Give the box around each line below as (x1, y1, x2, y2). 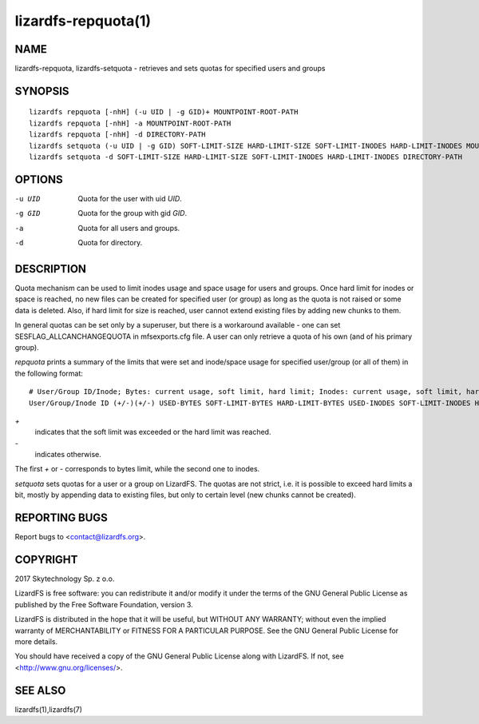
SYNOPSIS (14, 84, 69, 97)
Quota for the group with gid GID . (77, 209, 188, 218)
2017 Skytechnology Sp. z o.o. (14, 574, 115, 583)
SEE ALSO (14, 683, 66, 697)
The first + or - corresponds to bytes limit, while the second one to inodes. (14, 464, 260, 474)
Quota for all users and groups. (77, 223, 180, 233)
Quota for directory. (77, 238, 143, 248)
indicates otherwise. (34, 450, 101, 459)
